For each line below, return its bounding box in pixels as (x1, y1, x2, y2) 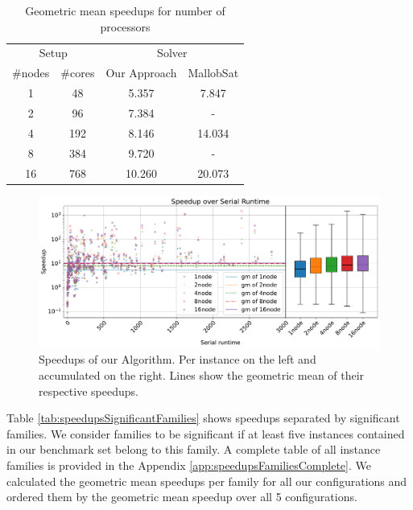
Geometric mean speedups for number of (25, 2, 225, 19)
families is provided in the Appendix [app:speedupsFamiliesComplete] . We (6, 456, 371, 473)
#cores (60, 64, 95, 81)
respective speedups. (39, 382, 138, 399)
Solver (157, 44, 188, 61)
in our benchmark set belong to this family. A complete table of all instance (6, 441, 381, 458)
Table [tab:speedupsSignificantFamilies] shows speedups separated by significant (6, 409, 400, 426)
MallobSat (188, 64, 239, 81)
